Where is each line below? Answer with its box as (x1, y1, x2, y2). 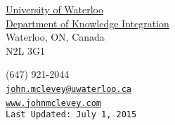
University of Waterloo (6, 2, 104, 16)
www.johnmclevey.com (6, 98, 102, 108)
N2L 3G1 (6, 43, 45, 58)
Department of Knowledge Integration (6, 15, 169, 30)
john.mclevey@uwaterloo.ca (6, 84, 131, 94)
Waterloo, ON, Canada (6, 29, 105, 44)
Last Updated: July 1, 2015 (6, 110, 137, 120)
